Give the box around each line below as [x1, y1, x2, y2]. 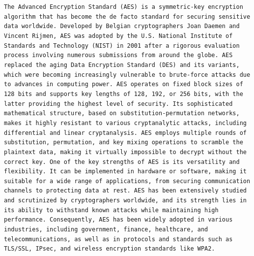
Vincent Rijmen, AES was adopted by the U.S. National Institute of [4, 32, 233, 39]
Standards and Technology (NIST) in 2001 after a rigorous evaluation [4, 42, 240, 49]
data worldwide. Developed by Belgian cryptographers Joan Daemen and [4, 23, 240, 30]
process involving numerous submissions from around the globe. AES [4, 52, 233, 59]
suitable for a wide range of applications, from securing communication [4, 177, 251, 185]
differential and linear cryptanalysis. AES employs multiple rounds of [4, 129, 247, 136]
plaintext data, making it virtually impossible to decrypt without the [4, 148, 247, 156]
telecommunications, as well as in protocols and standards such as [4, 235, 233, 243]
